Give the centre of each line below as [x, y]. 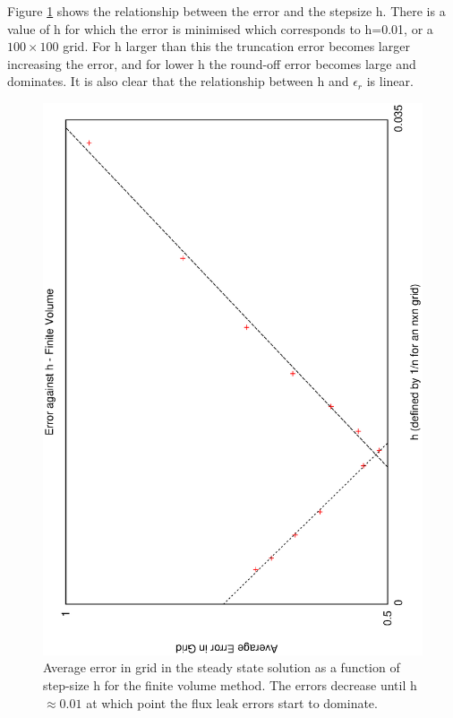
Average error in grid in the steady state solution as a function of [222, 667]
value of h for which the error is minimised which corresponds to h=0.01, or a [220, 28]
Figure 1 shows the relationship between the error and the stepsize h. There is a [226, 11]
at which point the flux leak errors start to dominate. [232, 702]
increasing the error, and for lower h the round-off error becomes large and [212, 63]
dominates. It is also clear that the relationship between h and [178, 81]
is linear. [390, 81]
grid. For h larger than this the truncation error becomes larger [236, 46]
